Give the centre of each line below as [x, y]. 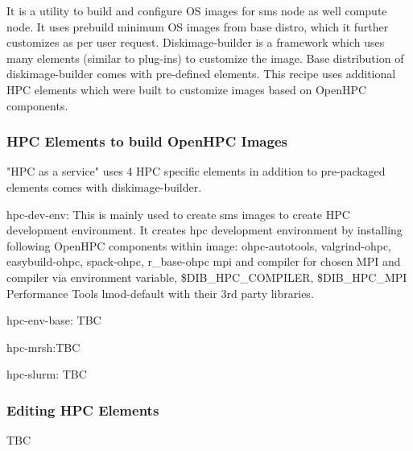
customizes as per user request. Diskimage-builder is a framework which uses [196, 42]
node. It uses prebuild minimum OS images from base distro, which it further [198, 26]
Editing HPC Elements [83, 410]
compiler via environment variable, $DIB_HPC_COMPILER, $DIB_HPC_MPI [207, 277]
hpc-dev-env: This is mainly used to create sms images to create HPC [178, 214]
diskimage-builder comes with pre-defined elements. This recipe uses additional [201, 74]
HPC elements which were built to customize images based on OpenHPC [187, 89]
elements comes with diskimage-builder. [104, 186]
